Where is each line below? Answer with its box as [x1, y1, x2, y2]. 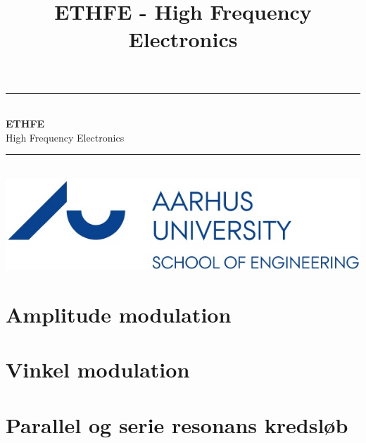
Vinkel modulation [6, 355, 190, 384]
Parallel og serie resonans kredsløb [6, 410, 348, 439]
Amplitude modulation [6, 300, 232, 329]
